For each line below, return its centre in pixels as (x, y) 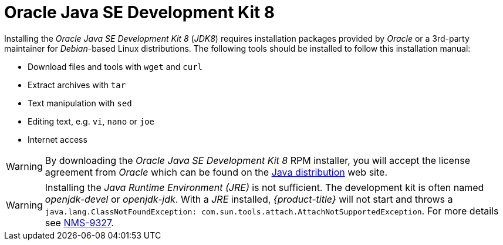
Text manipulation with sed (80, 103)
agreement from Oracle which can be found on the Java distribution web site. (216, 172)
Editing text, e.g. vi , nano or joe (91, 121)
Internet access (58, 139)
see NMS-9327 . (79, 222)
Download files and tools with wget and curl (115, 66)
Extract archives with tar (77, 85)
